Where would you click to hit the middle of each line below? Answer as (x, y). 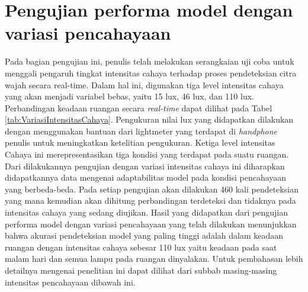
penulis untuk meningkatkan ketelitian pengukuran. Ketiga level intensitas (140, 142)
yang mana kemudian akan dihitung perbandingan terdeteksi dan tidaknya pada (150, 200)
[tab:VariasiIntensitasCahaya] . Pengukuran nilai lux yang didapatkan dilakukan (149, 119)
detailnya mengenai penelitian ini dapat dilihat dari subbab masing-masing (141, 270)
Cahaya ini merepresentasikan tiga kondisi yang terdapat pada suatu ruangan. (147, 154)
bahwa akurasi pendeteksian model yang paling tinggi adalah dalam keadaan (144, 235)
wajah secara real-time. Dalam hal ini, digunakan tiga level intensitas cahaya (144, 84)
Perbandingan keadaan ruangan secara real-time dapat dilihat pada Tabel (139, 108)
